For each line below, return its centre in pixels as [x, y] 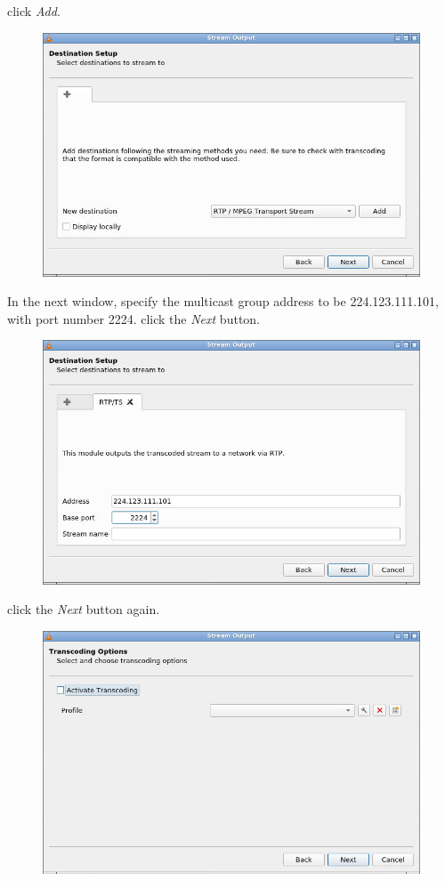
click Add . [34, 11]
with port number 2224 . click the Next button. [134, 318]
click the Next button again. [84, 609]
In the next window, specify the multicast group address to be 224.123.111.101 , [223, 301]
